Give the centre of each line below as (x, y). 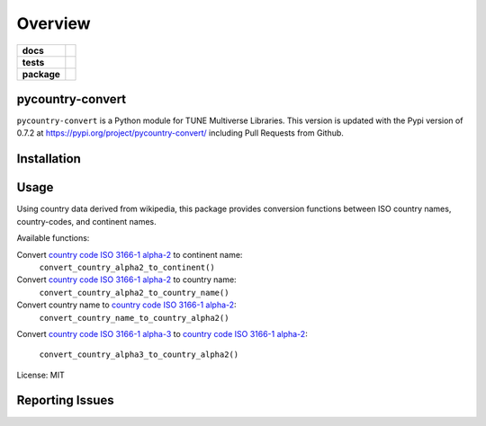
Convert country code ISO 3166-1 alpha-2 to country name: (127, 280)
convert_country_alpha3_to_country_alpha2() (139, 355)
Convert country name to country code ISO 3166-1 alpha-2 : (127, 305)
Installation (49, 159)
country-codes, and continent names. (86, 221)
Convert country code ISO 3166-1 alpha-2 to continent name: (130, 254)
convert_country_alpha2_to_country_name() (134, 293)
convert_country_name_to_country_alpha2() (134, 318)
